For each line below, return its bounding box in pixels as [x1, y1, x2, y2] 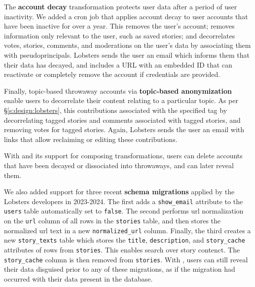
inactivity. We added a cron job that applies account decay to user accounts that [4, 11, 248, 21]
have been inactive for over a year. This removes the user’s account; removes [4, 21, 235, 31]
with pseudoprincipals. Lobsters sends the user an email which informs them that [4, 49, 250, 60]
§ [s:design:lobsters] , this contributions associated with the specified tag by [4, 105, 227, 115]
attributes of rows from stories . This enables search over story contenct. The [4, 244, 240, 254]
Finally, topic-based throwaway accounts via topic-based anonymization [4, 85, 232, 96]
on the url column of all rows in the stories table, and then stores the [4, 215, 221, 225]
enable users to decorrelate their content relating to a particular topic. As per [4, 95, 238, 106]
